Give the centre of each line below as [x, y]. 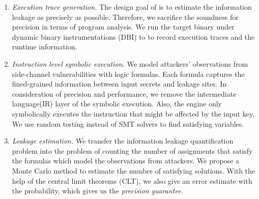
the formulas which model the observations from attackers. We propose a [126, 161]
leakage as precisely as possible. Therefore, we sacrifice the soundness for [125, 17]
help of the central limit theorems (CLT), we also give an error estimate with [132, 180]
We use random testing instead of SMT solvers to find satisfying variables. [128, 123]
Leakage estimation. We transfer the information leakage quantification [123, 141]
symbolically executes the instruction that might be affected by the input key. [133, 113]
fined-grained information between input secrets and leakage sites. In [119, 84]
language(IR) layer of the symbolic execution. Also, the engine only [117, 104]
